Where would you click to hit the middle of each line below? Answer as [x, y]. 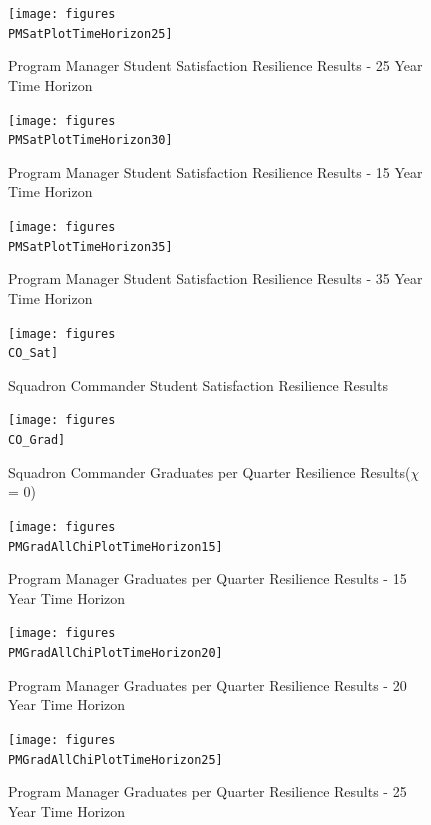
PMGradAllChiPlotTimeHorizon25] [115, 759]
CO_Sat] [33, 353]
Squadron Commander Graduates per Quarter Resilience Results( [209, 471]
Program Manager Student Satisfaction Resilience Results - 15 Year [215, 171]
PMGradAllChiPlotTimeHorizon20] [115, 653]
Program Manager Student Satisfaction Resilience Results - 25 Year [215, 65]
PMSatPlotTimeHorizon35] [90, 246]
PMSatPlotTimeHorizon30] [90, 140]
